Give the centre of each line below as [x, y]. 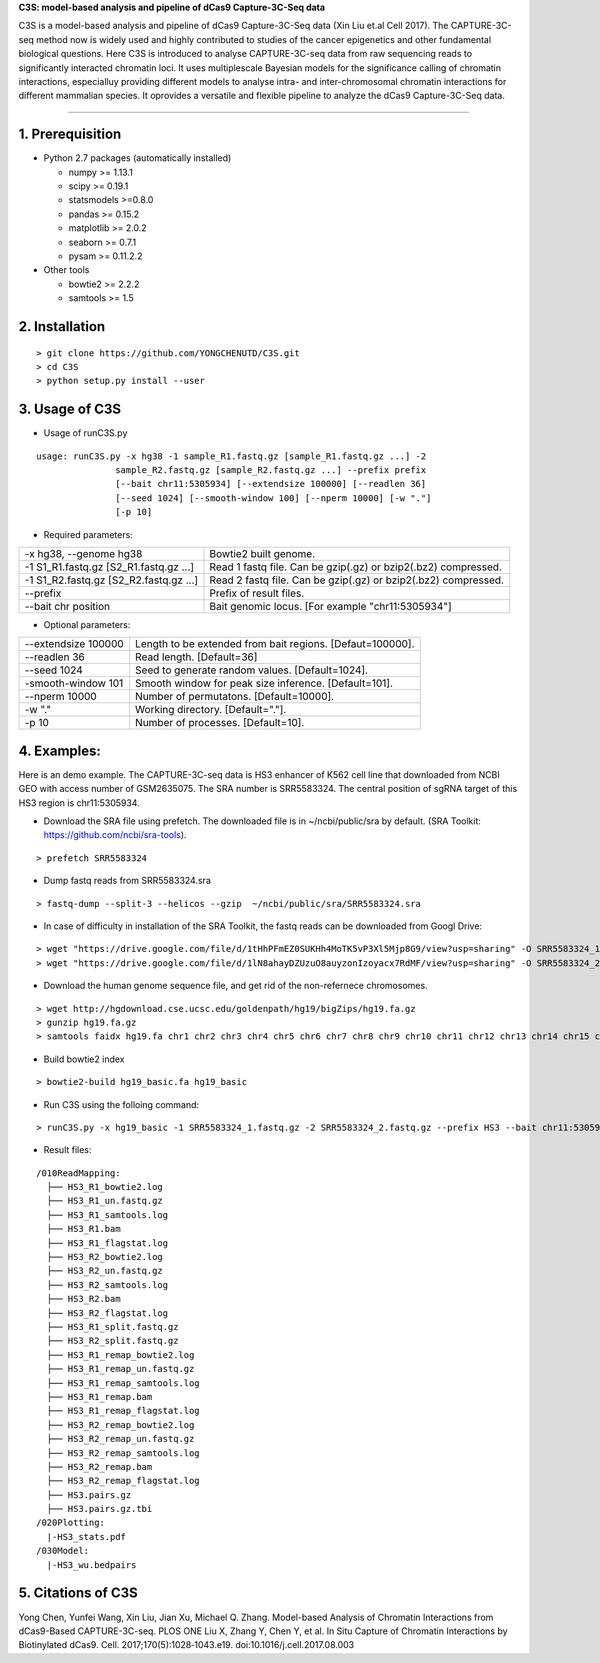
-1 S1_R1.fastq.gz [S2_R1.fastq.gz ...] [109, 567]
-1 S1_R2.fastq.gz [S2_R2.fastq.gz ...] [111, 580]
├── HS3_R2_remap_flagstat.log [123, 1481]
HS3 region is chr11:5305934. [79, 802]
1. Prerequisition [70, 134]
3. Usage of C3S [70, 409]
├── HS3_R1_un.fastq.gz [105, 1201]
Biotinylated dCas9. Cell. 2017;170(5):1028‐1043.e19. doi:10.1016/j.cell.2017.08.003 [186, 1645]
